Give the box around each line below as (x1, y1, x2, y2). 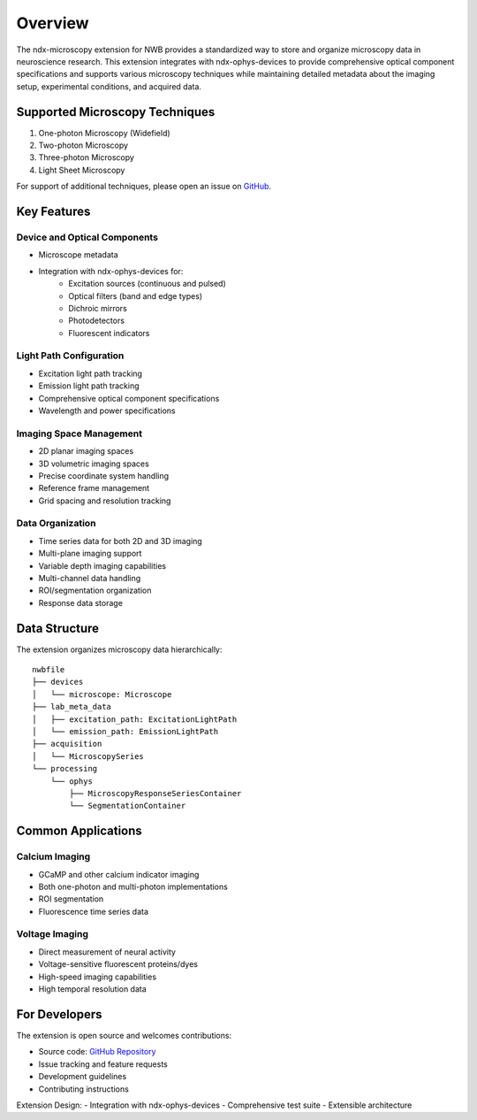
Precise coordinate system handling (38, 470, 170, 481)
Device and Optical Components (16, 231, 159, 243)
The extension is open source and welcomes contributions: (16, 1030, 232, 1040)
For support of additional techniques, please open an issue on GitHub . (16, 181, 272, 192)
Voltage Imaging (16, 928, 88, 940)
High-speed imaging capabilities (38, 971, 157, 982)
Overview (16, 13, 89, 33)
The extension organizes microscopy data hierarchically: (16, 644, 223, 655)
